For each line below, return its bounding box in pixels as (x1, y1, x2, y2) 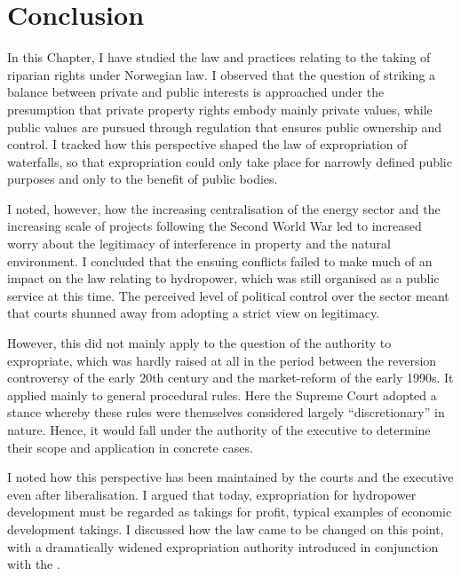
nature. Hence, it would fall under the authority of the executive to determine (7, 421, 431, 438)
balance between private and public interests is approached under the (7, 83, 385, 101)
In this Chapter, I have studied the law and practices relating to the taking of (7, 48, 431, 67)
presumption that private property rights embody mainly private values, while (7, 99, 433, 118)
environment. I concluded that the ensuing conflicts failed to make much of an (7, 251, 433, 270)
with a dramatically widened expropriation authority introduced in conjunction (7, 537, 439, 556)
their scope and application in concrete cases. (7, 438, 253, 456)
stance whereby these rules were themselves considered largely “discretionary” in (7, 403, 445, 422)
